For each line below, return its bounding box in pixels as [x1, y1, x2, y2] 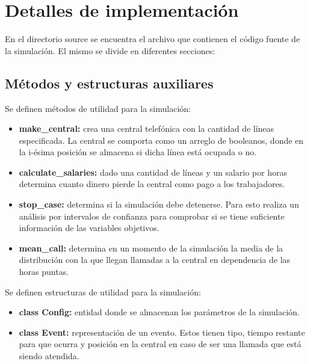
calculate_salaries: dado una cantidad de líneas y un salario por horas [19, 165, 287, 178]
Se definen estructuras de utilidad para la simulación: [5, 285, 201, 298]
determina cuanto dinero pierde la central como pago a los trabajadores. [19, 177, 285, 190]
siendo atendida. [19, 350, 79, 362]
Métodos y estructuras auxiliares [5, 73, 214, 92]
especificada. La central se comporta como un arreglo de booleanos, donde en [19, 134, 304, 146]
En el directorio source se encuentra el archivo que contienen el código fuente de [5, 32, 300, 45]
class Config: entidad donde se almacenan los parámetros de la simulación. [19, 306, 300, 318]
